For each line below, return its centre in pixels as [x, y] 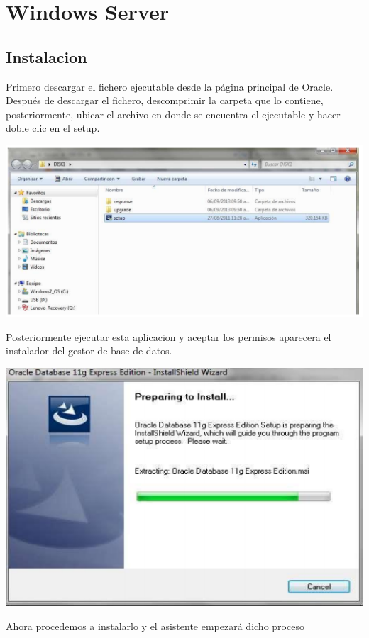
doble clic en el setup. [53, 128]
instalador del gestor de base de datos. [89, 351]
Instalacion [46, 56]
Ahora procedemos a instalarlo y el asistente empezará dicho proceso [155, 626]
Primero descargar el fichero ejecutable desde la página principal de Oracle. [170, 86]
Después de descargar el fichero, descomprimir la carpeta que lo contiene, [165, 100]
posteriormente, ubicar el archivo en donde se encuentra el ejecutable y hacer [173, 114]
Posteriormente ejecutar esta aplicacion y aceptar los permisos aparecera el [169, 336]
